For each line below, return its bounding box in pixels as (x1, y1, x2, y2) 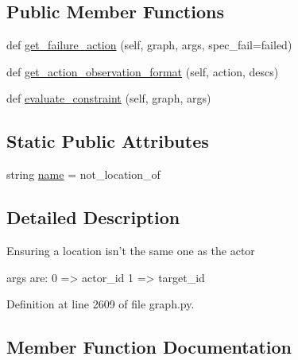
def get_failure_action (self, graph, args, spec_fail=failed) (6, 37, 292, 53)
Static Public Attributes (6, 129, 209, 153)
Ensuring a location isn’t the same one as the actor (6, 242, 255, 258)
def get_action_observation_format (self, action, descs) (6, 63, 279, 79)
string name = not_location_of (6, 166, 161, 183)
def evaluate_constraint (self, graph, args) (6, 90, 211, 106)
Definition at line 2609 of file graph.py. (6, 296, 195, 312)
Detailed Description (6, 205, 180, 230)
